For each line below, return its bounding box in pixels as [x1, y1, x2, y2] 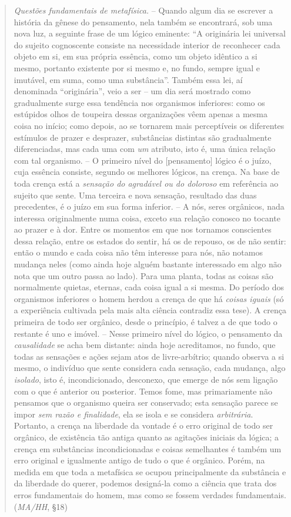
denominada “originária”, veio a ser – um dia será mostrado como [14, 85, 251, 97]
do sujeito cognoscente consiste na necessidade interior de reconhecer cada [14, 38, 280, 51]
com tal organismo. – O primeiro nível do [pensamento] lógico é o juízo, [14, 154, 272, 166]
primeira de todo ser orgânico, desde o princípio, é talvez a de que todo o [14, 316, 277, 328]
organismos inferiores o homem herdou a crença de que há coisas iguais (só [14, 292, 284, 304]
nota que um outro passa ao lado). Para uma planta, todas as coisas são [14, 269, 273, 281]
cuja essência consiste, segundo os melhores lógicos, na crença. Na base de [14, 165, 280, 178]
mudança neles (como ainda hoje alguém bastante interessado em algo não [14, 258, 282, 270]
